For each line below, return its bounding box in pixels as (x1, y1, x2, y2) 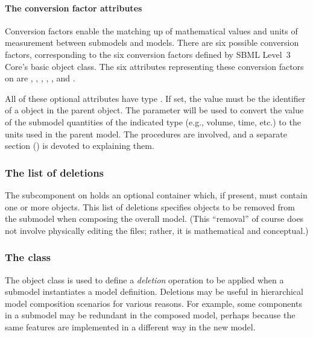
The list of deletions (5, 165, 104, 180)
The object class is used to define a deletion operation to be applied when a (5, 273, 284, 286)
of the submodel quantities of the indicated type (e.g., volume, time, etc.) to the (5, 115, 301, 128)
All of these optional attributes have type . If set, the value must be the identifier (5, 92, 306, 104)
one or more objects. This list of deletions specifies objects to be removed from (5, 200, 295, 213)
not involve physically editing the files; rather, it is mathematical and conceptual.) (5, 224, 309, 236)
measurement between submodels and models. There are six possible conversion (5, 36, 299, 49)
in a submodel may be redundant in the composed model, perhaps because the (5, 309, 296, 321)
